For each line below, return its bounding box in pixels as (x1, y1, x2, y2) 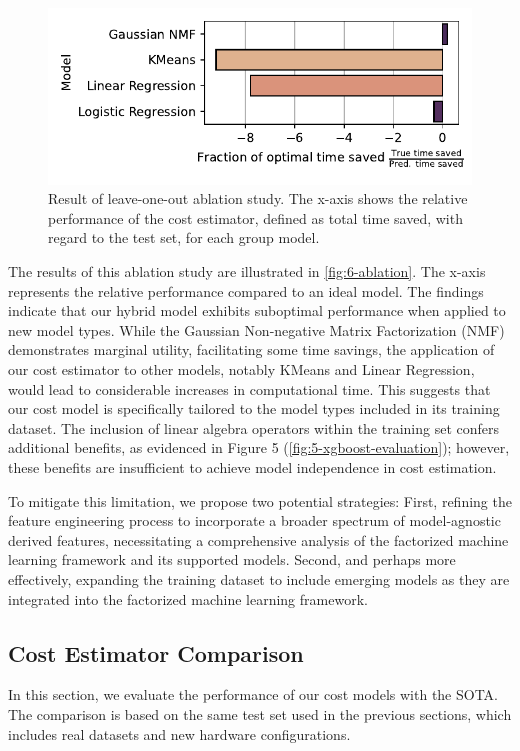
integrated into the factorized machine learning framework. (8, 588, 368, 609)
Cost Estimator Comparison (8, 637, 304, 668)
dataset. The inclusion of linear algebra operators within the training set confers (8, 417, 500, 438)
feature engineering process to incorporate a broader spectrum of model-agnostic (8, 510, 501, 531)
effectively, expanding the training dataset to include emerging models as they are (8, 568, 510, 589)
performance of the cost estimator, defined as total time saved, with (48, 207, 463, 228)
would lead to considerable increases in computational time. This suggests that (8, 378, 491, 399)
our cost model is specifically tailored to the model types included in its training (8, 398, 500, 419)
